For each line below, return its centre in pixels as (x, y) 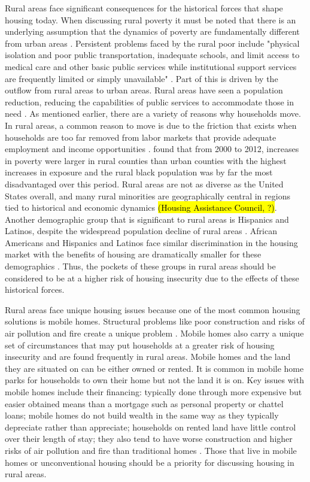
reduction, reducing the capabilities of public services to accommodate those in (150, 101)
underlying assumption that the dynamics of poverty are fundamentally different (152, 31)
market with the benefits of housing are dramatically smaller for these (133, 254)
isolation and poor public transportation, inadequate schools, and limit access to (152, 55)
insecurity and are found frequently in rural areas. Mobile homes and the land (148, 357)
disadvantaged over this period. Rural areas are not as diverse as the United (144, 184)
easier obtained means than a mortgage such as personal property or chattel (144, 403)
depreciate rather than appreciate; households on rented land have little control (151, 427)
